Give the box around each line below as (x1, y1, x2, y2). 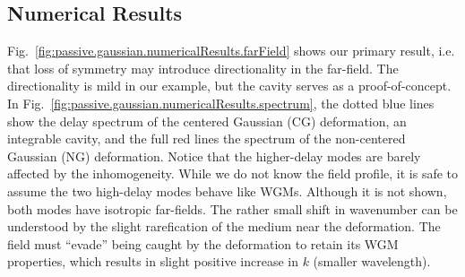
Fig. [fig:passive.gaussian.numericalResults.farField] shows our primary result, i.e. (7, 41, 455, 60)
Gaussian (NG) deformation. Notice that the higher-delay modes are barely (7, 146, 421, 165)
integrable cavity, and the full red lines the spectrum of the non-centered (7, 129, 406, 148)
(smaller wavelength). (313, 252, 431, 271)
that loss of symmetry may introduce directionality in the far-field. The (7, 58, 399, 77)
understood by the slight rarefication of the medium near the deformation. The (7, 217, 441, 236)
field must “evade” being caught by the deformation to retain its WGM (7, 234, 399, 253)
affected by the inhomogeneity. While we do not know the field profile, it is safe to (7, 164, 459, 183)
